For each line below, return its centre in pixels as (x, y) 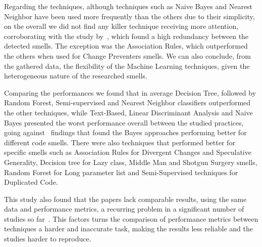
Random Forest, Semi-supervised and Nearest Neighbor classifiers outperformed (127, 102)
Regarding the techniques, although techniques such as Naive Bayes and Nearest (128, 6)
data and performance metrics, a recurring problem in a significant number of (124, 209)
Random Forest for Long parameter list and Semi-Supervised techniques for (121, 172)
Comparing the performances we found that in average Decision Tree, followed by (130, 92)
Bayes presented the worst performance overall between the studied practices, (124, 122)
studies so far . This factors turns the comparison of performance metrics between (131, 218)
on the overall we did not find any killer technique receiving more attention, (121, 26)
